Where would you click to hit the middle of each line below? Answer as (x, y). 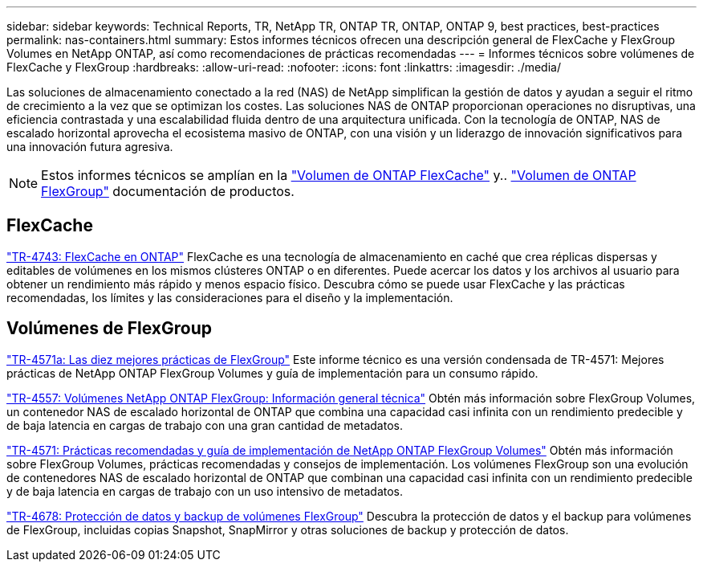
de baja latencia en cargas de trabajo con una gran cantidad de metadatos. (205, 425)
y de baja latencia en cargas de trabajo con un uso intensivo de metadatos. (205, 491)
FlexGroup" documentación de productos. (168, 191)
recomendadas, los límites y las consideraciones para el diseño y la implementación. (230, 297)
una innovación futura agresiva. (90, 147)
